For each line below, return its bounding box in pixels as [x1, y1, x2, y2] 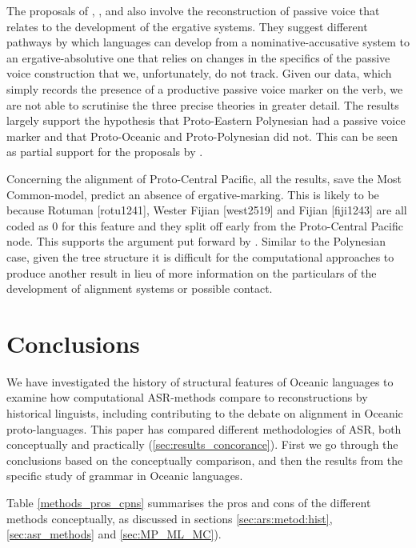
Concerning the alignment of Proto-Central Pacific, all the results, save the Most [6, 170, 402, 186]
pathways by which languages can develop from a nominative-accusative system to [6, 34, 410, 50]
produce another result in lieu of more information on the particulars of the [6, 264, 377, 281]
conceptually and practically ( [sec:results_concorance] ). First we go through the [6, 436, 398, 453]
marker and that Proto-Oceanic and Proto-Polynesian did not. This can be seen [6, 127, 398, 144]
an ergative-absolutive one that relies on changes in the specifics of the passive [6, 49, 390, 66]
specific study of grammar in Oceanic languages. [6, 467, 243, 484]
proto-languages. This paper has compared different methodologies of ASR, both [6, 420, 402, 437]
